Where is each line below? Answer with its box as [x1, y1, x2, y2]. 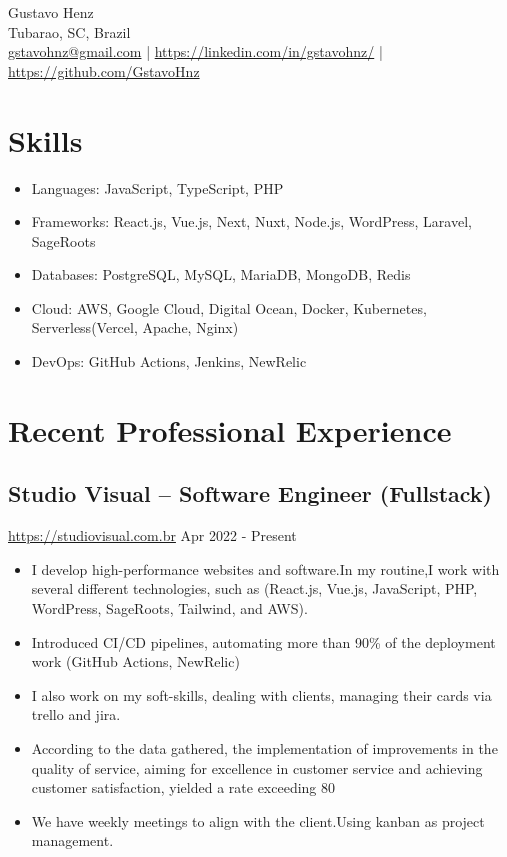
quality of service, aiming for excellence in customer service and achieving [31, 757, 483, 778]
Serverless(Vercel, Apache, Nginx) [31, 317, 239, 338]
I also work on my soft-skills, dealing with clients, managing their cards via [31, 684, 492, 705]
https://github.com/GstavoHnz [8, 60, 200, 81]
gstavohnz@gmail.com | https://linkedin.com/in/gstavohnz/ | [8, 41, 383, 62]
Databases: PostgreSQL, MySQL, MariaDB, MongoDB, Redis [31, 264, 411, 285]
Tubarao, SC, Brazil [8, 21, 131, 42]
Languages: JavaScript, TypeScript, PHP [31, 177, 284, 198]
